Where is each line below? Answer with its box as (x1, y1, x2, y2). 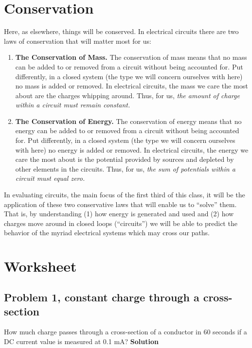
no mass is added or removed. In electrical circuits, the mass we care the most (15, 81, 248, 91)
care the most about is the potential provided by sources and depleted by (15, 154, 234, 164)
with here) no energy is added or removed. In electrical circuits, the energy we (15, 144, 249, 155)
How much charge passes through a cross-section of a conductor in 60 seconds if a (4, 326, 247, 336)
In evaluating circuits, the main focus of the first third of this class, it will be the (4, 190, 245, 200)
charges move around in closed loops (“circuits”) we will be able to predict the (4, 218, 237, 228)
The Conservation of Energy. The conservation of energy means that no (15, 116, 242, 126)
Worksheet (4, 256, 77, 276)
